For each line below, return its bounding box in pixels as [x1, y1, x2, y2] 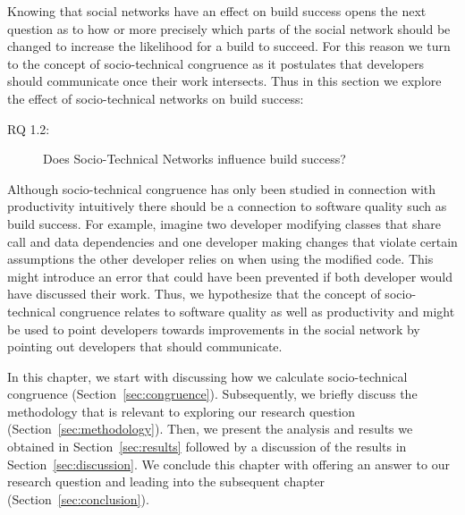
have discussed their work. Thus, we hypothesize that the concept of [7, 284, 381, 303]
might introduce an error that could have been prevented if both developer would [7, 266, 453, 285]
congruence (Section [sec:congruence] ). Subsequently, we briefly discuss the [7, 384, 418, 403]
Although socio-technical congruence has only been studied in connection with [7, 179, 436, 198]
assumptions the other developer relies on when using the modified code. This [7, 249, 434, 268]
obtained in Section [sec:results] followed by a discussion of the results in [7, 437, 407, 456]
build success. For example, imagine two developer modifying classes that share [7, 214, 441, 232]
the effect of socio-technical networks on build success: [7, 89, 304, 107]
